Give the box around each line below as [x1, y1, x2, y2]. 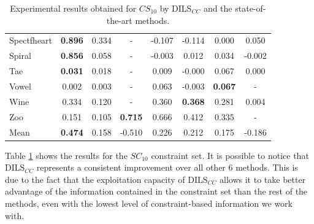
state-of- [235, 2, 266, 14]
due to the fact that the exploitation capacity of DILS [5, 172, 208, 185]
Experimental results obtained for [10, 2, 137, 14]
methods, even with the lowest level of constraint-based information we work [5, 196, 293, 209]
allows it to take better [220, 172, 306, 185]
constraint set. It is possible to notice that [151, 149, 309, 161]
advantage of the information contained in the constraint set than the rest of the [5, 185, 308, 198]
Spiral [9, 49, 31, 62]
